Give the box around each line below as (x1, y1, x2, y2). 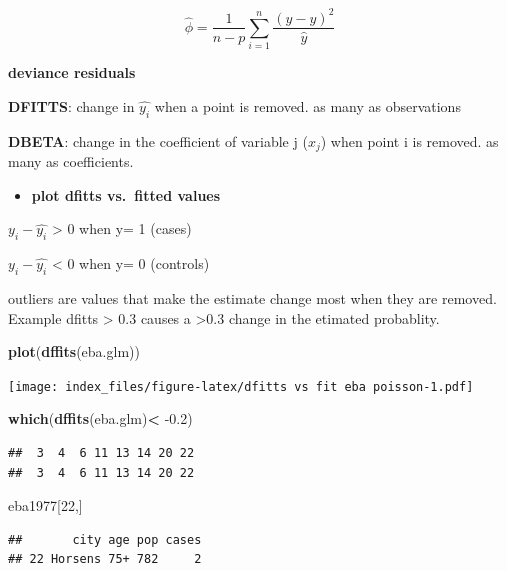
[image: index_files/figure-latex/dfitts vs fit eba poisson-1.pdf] (8, 379, 474, 394)
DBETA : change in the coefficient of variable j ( (8, 130, 308, 151)
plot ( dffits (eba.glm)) (8, 341, 140, 362)
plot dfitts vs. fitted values (31, 184, 221, 205)
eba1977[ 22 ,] (8, 495, 83, 516)
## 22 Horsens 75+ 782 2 (8, 552, 202, 567)
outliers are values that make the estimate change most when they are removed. (8, 287, 497, 308)
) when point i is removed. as (320, 130, 499, 151)
